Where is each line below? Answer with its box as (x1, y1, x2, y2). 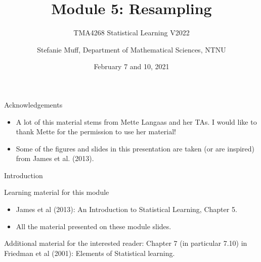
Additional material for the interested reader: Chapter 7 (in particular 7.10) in (4, 238, 247, 248)
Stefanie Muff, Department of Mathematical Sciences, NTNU (37, 44, 226, 55)
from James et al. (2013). (16, 153, 94, 164)
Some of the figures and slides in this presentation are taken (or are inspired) (16, 143, 255, 153)
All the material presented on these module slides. (16, 221, 171, 231)
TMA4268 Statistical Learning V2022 (73, 27, 190, 38)
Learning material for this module (4, 187, 109, 197)
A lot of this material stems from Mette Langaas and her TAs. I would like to (16, 116, 257, 127)
